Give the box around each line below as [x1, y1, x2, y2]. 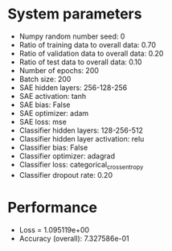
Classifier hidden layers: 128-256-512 [18, 125, 144, 135]
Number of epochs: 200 [18, 65, 100, 75]
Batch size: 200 [18, 74, 72, 84]
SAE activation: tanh [18, 91, 86, 101]
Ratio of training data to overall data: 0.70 [18, 39, 157, 49]
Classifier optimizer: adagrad [18, 150, 116, 161]
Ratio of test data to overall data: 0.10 [18, 57, 142, 67]
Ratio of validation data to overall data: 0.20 [18, 48, 164, 58]
